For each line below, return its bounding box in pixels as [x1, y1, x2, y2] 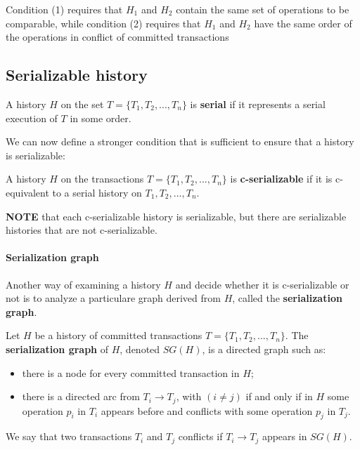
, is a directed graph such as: [202, 341, 326, 356]
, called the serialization [232, 291, 342, 305]
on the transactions [60, 171, 144, 186]
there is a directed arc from [22, 389, 140, 404]
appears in [262, 429, 307, 444]
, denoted [120, 341, 160, 356]
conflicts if [178, 429, 223, 444]
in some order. [70, 110, 131, 125]
